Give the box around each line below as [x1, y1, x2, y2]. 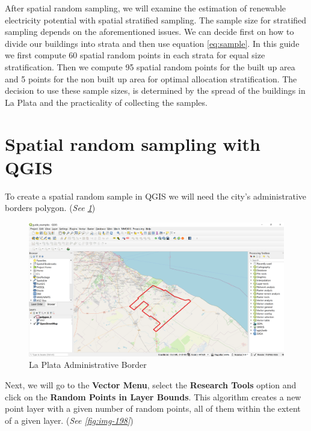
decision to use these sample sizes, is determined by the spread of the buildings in [5, 84, 306, 97]
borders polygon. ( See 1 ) [5, 201, 96, 214]
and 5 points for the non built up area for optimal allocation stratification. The [5, 72, 297, 85]
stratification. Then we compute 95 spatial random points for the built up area [5, 60, 295, 73]
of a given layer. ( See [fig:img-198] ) [5, 414, 134, 426]
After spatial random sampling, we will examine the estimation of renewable [5, 2, 286, 14]
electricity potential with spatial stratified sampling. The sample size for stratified [5, 13, 307, 26]
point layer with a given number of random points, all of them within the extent [5, 402, 301, 415]
